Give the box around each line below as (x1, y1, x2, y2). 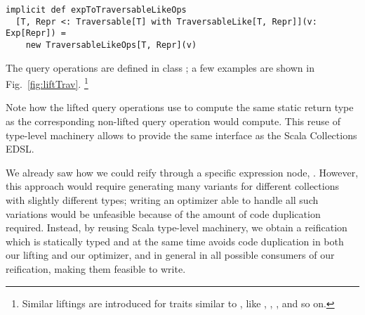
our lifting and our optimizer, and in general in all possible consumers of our (6, 247, 335, 262)
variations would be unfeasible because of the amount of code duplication (6, 206, 321, 221)
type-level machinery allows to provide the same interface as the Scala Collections (6, 127, 357, 142)
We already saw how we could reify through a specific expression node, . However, (6, 165, 359, 179)
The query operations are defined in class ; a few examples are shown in (6, 60, 314, 75)
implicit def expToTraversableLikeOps (6, 5, 187, 15)
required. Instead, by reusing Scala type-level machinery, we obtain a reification (6, 220, 347, 235)
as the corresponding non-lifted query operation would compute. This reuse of (6, 114, 340, 129)
